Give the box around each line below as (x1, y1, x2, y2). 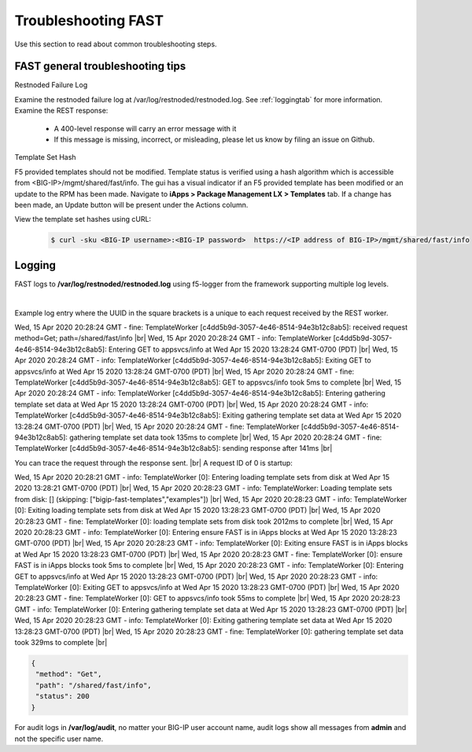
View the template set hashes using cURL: (14, 215, 152, 224)
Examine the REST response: (14, 106, 109, 116)
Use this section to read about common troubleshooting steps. (14, 39, 217, 49)
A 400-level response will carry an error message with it (53, 123, 237, 133)
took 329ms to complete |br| (14, 637, 108, 647)
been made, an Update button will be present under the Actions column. (14, 200, 249, 209)
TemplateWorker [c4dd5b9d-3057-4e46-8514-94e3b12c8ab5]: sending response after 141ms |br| (14, 444, 333, 453)
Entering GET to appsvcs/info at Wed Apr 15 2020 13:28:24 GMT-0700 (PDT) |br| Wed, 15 (108, 345, 398, 354)
